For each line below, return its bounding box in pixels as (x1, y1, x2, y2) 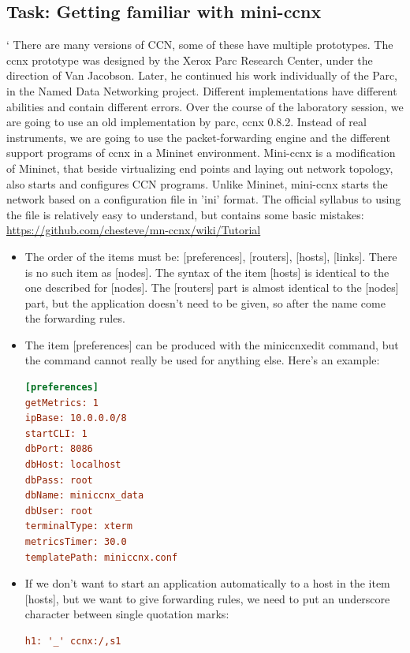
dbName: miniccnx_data (24, 490, 144, 502)
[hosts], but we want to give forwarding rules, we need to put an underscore (24, 590, 390, 606)
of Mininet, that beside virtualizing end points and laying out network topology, (6, 159, 393, 176)
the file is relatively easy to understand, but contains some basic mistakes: (6, 206, 364, 222)
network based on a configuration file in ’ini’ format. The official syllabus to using (6, 191, 401, 207)
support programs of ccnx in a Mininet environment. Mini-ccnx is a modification (6, 144, 396, 161)
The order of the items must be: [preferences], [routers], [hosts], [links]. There (24, 248, 397, 264)
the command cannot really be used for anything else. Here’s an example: (24, 352, 380, 368)
